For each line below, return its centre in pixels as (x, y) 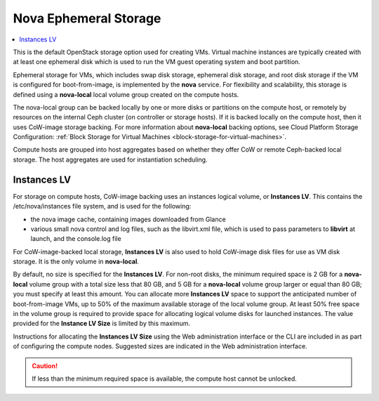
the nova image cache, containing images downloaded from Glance (128, 219)
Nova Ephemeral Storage (87, 18)
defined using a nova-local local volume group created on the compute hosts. (126, 94)
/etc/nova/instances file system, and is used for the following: (102, 206)
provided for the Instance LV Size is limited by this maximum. (102, 324)
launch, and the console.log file (76, 239)
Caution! (45, 366)
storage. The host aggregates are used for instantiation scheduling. (110, 159)
